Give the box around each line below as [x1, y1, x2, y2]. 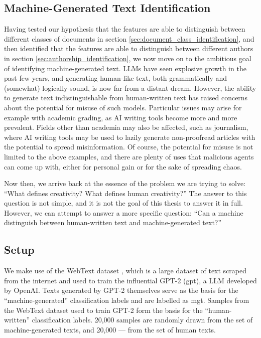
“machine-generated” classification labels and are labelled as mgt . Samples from [4, 295, 249, 305]
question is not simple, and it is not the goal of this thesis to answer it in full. [4, 198, 243, 208]
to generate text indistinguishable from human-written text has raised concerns [4, 92, 248, 103]
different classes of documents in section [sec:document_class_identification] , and [4, 33, 254, 44]
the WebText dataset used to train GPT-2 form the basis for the [4, 304, 203, 315]
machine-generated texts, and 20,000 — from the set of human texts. [4, 324, 216, 334]
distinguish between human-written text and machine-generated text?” [4, 217, 222, 228]
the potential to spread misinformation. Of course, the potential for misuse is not [4, 141, 253, 152]
